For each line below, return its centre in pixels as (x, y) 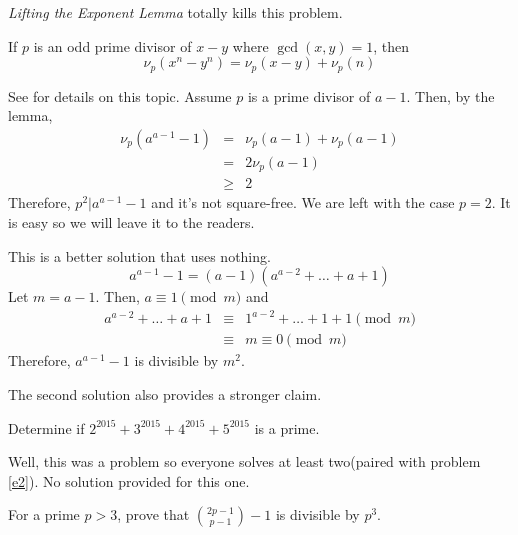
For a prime (44, 514)
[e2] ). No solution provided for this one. (129, 480)
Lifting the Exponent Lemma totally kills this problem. (175, 12)
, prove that (153, 514)
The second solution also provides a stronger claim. (165, 393)
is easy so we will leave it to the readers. (131, 221)
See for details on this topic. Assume (120, 95)
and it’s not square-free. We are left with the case (303, 202)
